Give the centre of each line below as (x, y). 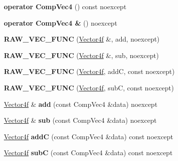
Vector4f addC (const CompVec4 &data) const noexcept (89, 136)
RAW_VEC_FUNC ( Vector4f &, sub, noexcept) (81, 55)
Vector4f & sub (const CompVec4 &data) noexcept (80, 120)
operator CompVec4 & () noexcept (61, 22)
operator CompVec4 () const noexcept (65, 6)
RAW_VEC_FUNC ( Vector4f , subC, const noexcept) (89, 87)
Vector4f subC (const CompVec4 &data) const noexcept (88, 153)
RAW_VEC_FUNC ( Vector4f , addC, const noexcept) (89, 71)
